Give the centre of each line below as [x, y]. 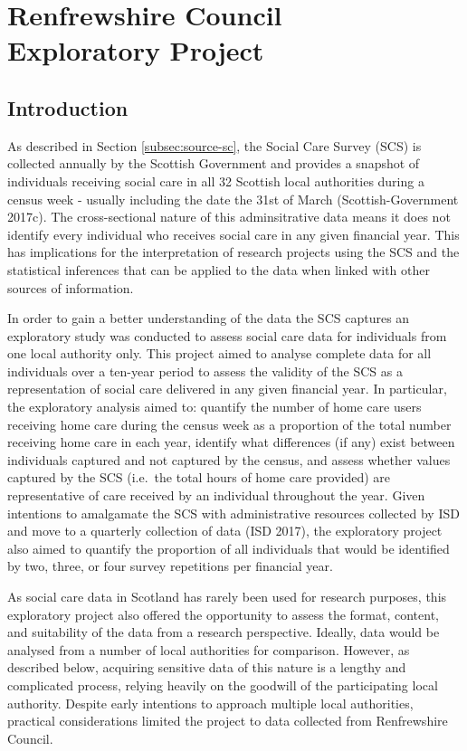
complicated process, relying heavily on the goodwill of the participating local [223, 684]
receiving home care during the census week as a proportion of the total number [229, 424]
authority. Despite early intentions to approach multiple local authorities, [210, 703]
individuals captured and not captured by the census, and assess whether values [229, 459]
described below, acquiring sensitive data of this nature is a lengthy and [207, 667]
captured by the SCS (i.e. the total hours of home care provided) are [199, 477]
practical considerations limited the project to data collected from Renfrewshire [228, 721]
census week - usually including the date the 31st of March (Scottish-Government [233, 199]
